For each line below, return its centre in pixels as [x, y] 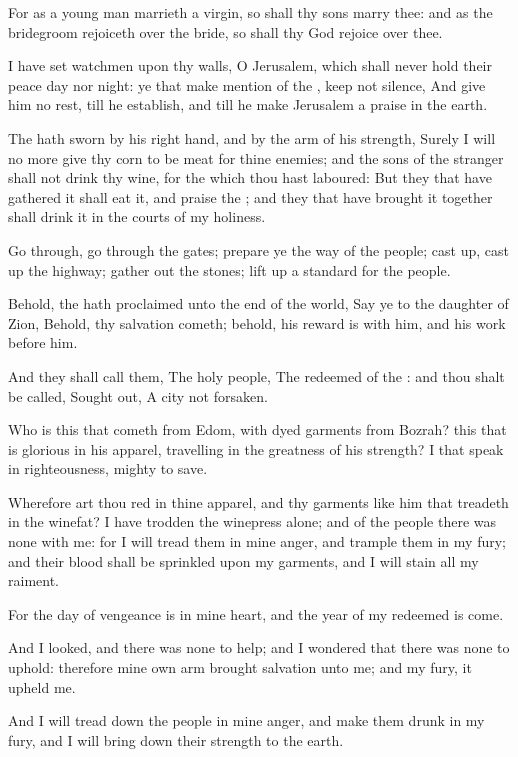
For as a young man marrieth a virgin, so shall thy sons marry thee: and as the [250, 12]
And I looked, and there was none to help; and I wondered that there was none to [259, 647]
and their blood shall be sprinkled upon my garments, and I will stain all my [243, 560]
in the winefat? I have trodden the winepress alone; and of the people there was [252, 521]
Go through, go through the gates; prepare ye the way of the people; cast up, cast [258, 249]
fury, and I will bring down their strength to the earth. [176, 739]
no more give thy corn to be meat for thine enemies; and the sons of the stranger [256, 157]
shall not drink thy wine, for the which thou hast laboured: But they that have [250, 177]
